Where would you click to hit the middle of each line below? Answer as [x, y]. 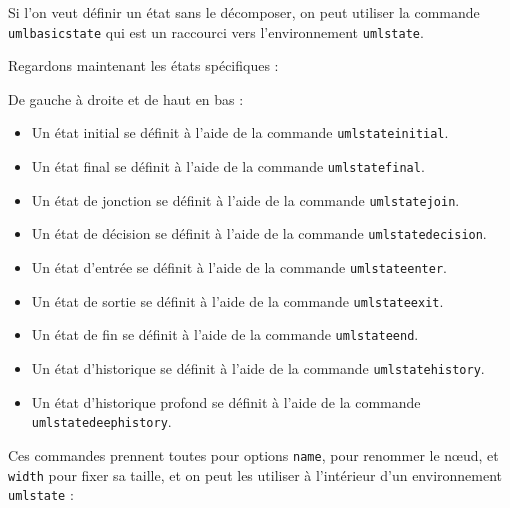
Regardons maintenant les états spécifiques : [143, 65]
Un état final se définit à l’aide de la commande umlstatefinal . [228, 166]
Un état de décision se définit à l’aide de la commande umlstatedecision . [259, 233]
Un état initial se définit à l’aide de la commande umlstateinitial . [240, 132]
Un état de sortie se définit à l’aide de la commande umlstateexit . [237, 300]
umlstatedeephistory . [101, 421]
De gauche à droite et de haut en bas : [126, 98]
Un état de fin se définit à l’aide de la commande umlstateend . [225, 334]
